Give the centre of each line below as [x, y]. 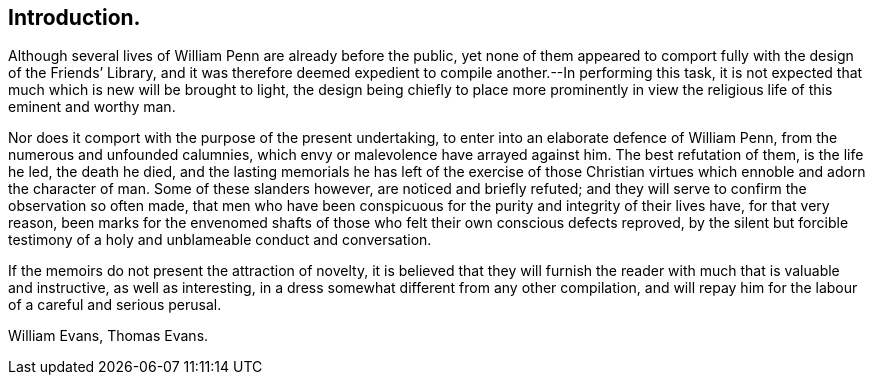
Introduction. [74, 17]
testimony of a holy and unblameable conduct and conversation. [220, 240]
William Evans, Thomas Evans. [108, 336]
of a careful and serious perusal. [115, 305]
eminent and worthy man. [92, 107]
